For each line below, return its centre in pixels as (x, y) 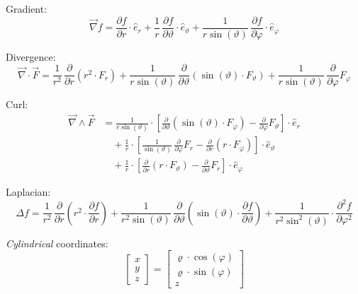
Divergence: (31, 56)
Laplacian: (28, 192)
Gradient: (27, 8)
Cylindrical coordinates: (57, 243)
